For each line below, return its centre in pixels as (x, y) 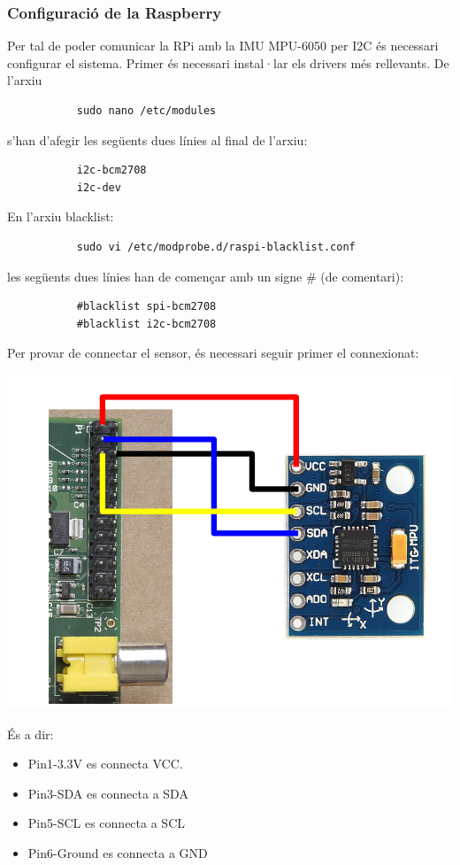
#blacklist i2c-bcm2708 (146, 324)
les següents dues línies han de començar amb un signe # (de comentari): (206, 276)
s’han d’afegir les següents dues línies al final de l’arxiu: (157, 139)
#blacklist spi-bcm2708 (146, 307)
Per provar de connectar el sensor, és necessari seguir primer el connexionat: (213, 353)
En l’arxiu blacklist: (61, 216)
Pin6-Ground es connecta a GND (118, 852)
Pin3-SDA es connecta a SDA (108, 793)
